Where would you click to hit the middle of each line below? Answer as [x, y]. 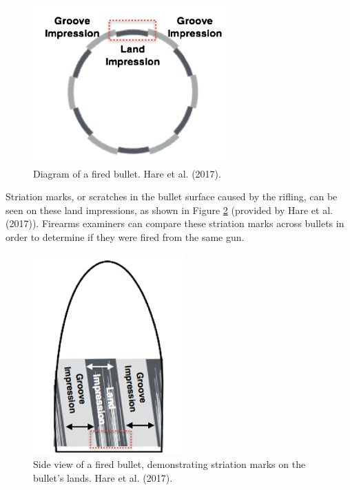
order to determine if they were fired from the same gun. [125, 236]
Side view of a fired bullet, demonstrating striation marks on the [169, 464]
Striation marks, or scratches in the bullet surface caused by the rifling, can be [172, 196]
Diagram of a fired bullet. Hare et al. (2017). [127, 173]
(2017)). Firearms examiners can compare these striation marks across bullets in [175, 223]
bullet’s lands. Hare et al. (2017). [103, 477]
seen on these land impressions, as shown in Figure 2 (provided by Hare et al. [169, 210]
